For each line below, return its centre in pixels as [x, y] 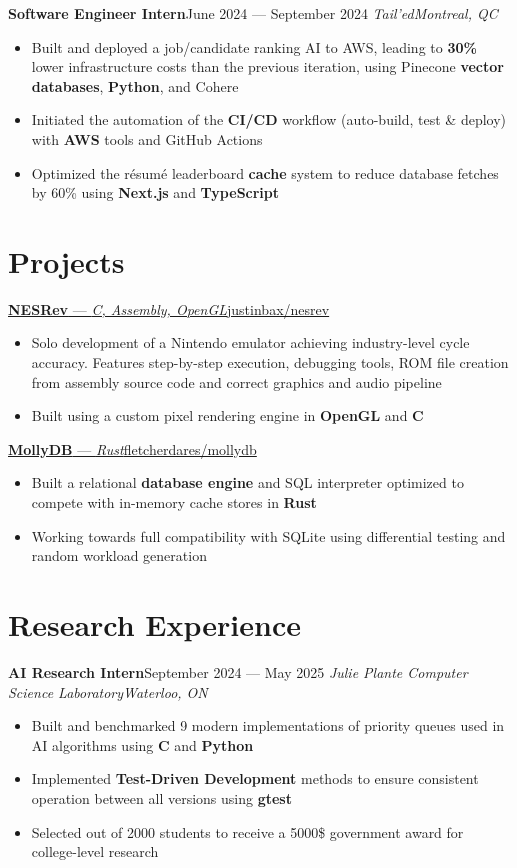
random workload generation [119, 555]
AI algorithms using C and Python [142, 744]
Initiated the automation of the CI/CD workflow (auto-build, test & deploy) [269, 119]
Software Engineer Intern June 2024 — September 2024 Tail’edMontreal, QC [253, 13]
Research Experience [154, 624]
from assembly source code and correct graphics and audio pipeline [236, 381]
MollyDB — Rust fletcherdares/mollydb [132, 448]
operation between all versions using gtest [161, 797]
